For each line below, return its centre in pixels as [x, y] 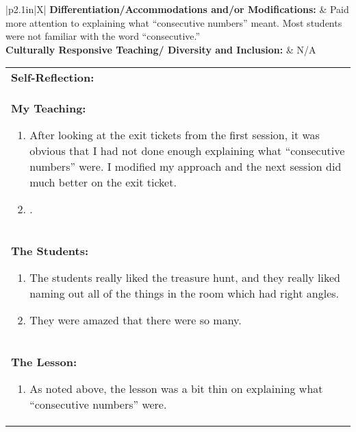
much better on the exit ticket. [103, 182]
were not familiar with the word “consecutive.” [103, 36]
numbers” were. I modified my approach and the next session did [186, 167]
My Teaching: [49, 108]
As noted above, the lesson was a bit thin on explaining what [176, 389]
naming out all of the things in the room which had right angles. [185, 293]
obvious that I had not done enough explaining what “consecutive [187, 151]
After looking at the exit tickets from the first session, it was [175, 135]
